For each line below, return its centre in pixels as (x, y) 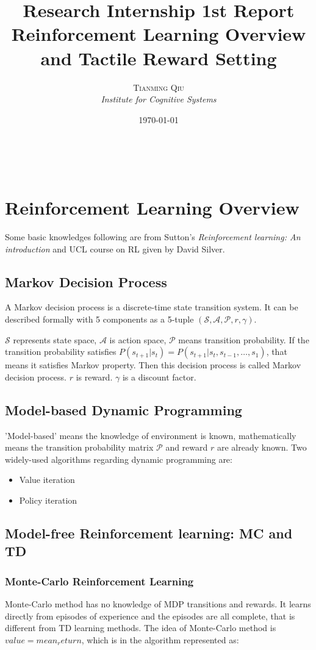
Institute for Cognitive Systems (159, 99)
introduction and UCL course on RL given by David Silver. (115, 248)
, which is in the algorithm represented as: (160, 639)
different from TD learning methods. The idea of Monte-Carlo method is (141, 628)
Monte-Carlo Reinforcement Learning (99, 581)
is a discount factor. (159, 377)
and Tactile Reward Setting (159, 58)
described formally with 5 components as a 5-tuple (99, 319)
